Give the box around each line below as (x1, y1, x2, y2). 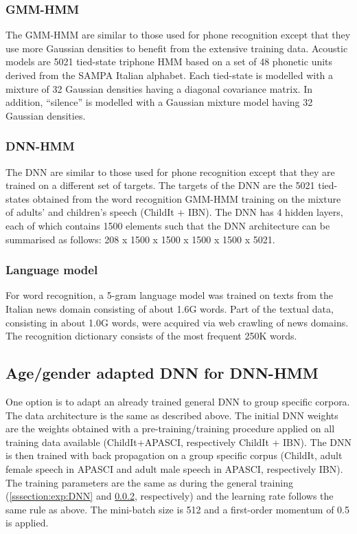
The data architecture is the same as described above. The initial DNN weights (5, 408, 338, 422)
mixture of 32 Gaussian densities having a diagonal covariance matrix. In (5, 81, 312, 96)
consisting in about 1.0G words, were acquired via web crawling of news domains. (5, 315, 349, 329)
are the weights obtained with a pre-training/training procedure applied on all (5, 421, 335, 436)
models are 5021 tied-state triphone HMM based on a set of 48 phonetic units (5, 54, 333, 69)
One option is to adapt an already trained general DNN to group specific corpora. (5, 394, 350, 408)
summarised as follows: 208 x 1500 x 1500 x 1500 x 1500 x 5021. (5, 232, 275, 246)
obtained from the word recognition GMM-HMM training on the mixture (32, 191, 341, 205)
